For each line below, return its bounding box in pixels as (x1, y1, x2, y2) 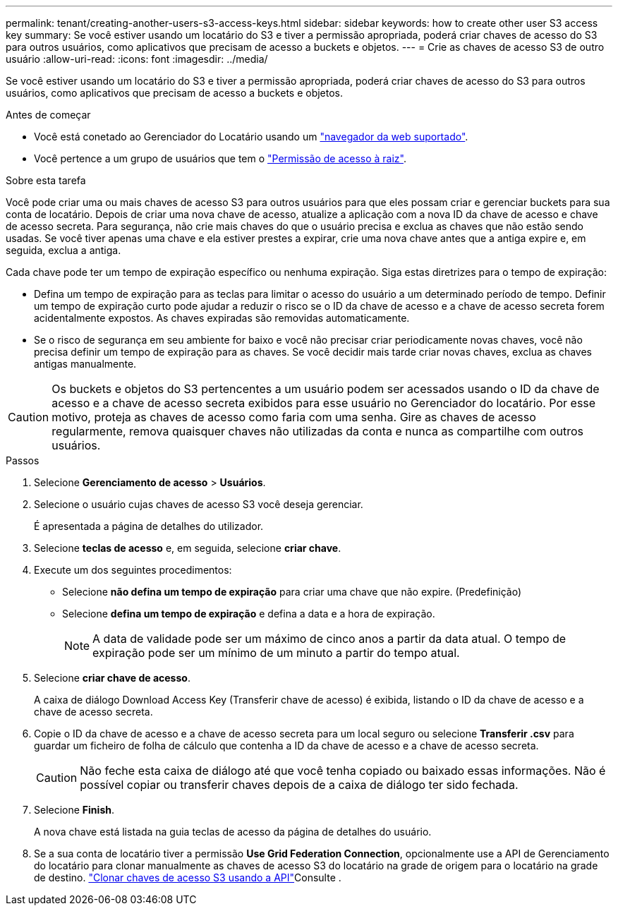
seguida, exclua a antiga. (6, 244, 121, 256)
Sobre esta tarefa (6, 174, 86, 186)
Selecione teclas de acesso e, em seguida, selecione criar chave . (34, 542, 341, 554)
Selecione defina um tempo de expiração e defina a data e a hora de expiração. (62, 608, 435, 620)
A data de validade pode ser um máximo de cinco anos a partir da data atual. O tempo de (92, 632, 566, 646)
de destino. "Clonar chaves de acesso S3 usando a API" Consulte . (34, 871, 341, 883)
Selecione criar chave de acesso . (34, 672, 190, 684)
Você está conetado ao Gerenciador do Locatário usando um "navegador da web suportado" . (34, 131, 468, 143)
